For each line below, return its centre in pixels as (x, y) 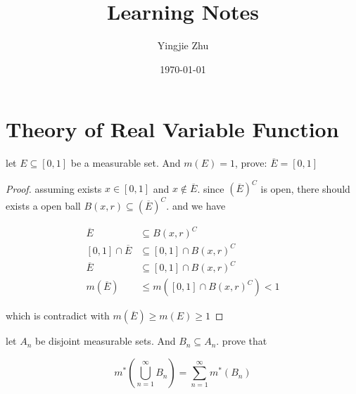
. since (211, 188)
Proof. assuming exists (54, 188)
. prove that (242, 341)
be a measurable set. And (126, 163)
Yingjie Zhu (183, 45)
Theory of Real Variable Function (172, 129)
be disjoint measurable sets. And (106, 341)
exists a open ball (43, 205)
